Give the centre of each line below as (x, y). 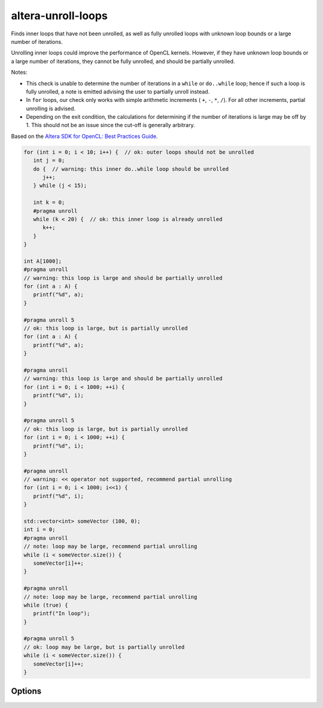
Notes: (19, 73)
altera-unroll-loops (59, 16)
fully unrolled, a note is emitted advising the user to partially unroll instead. (118, 91)
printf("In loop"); (62, 614)
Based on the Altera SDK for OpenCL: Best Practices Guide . (84, 136)
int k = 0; (49, 203)
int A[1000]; (43, 261)
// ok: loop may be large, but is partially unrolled (104, 647)
